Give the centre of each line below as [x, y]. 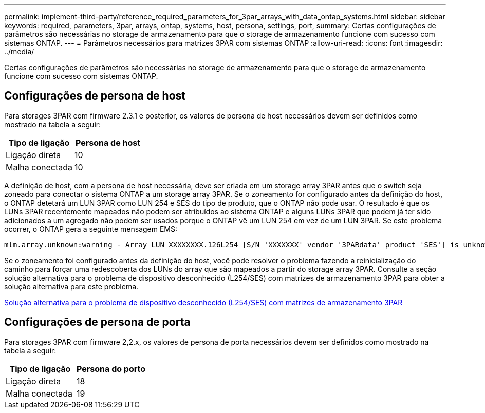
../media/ [19, 52]
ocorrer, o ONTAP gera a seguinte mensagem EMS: [91, 229]
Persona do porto [111, 369]
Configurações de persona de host [95, 96]
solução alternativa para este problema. [71, 286]
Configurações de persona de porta [97, 322]
